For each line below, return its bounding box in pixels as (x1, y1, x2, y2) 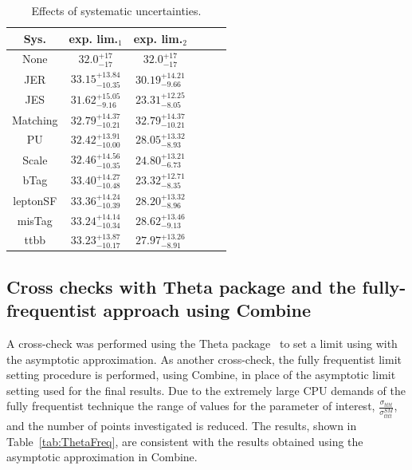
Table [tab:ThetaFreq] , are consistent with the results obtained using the (6, 432, 363, 449)
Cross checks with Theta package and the (6, 274, 356, 298)
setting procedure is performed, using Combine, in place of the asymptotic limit (6, 366, 396, 383)
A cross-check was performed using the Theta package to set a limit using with (6, 335, 398, 352)
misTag (17, 211, 53, 228)
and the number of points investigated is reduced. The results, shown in (6, 417, 357, 434)
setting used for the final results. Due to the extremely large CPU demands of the (6, 381, 406, 398)
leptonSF (13, 192, 57, 208)
